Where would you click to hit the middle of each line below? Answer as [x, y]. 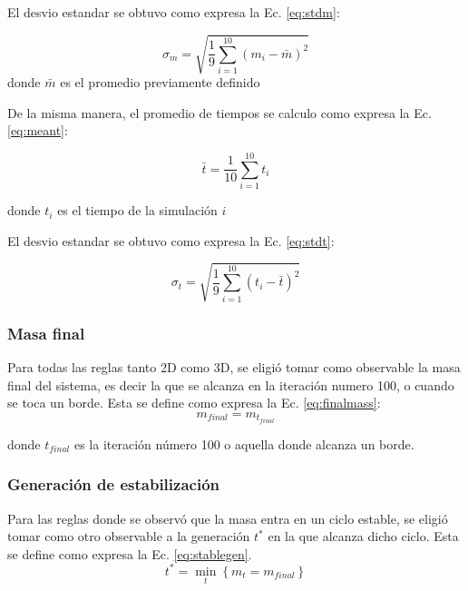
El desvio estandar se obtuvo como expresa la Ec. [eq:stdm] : [174, 12]
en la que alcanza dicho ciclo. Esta [363, 536]
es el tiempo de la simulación [137, 210]
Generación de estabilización [113, 484]
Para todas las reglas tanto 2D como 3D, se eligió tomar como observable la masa [234, 367]
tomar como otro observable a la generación [129, 536]
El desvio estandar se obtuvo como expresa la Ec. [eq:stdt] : [171, 240]
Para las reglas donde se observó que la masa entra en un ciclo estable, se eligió [228, 518]
